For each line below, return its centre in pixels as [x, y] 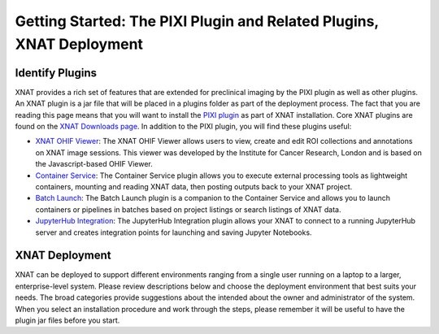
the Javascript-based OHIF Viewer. [94, 164]
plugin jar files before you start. [67, 320]
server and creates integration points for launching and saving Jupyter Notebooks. [174, 232]
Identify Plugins [56, 73]
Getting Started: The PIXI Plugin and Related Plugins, [197, 21]
